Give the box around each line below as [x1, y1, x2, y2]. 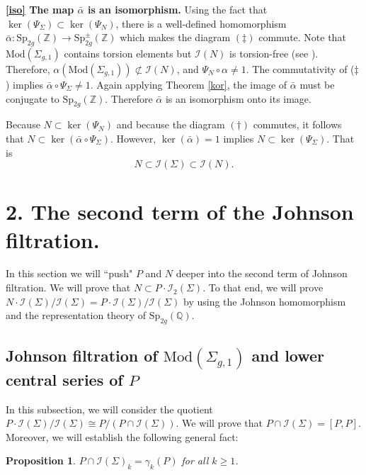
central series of [6, 368, 123, 390]
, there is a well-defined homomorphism [115, 16, 287, 30]
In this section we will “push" [6, 266, 133, 281]
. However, [110, 130, 156, 145]
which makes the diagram [120, 30, 231, 45]
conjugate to [6, 91, 59, 106]
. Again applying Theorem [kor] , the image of [90, 77, 287, 91]
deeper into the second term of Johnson [176, 266, 348, 281]
